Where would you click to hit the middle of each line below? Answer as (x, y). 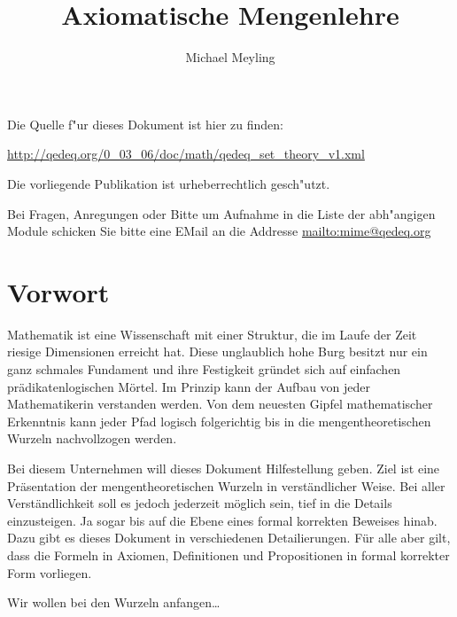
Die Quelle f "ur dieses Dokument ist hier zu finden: (146, 124)
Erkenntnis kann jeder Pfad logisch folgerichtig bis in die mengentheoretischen (219, 421)
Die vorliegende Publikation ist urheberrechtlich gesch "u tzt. (169, 183)
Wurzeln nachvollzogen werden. (92, 438)
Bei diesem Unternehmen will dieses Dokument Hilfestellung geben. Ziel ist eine (224, 468)
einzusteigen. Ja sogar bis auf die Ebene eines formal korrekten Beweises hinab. (222, 520)
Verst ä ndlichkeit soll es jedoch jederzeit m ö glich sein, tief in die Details (200, 503)
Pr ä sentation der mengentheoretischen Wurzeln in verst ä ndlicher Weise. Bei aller (226, 485)
